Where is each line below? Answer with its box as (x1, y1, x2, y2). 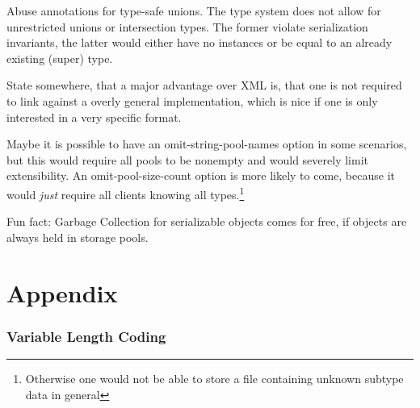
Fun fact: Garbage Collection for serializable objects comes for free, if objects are (6, 213, 407, 230)
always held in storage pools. (6, 228, 149, 245)
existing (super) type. (6, 49, 113, 66)
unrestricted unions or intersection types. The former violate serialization (6, 18, 368, 35)
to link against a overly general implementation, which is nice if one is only (6, 92, 378, 109)
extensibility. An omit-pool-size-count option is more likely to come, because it (6, 167, 395, 184)
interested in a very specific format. (6, 108, 182, 125)
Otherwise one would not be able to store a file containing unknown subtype (25, 369, 404, 386)
